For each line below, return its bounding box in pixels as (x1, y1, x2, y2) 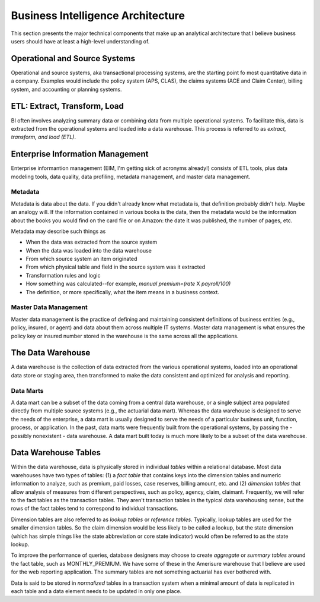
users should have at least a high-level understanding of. (11, 37, 150, 45)
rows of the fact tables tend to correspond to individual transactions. (11, 505, 179, 512)
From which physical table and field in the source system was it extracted (25, 263, 206, 270)
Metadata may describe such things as (11, 228, 106, 235)
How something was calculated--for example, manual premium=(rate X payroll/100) (25, 280, 231, 288)
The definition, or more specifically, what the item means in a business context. (25, 288, 219, 295)
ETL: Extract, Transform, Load (11, 101, 124, 111)
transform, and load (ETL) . (11, 134, 76, 141)
